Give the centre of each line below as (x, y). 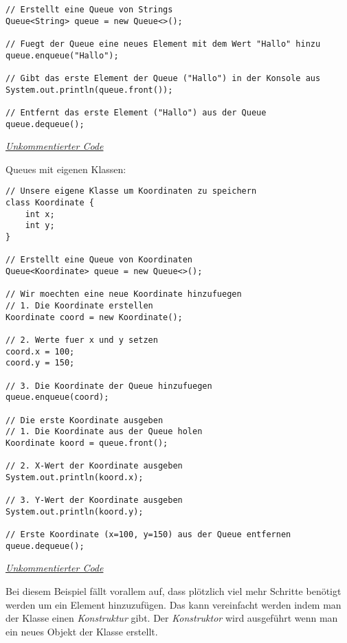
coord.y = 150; (40, 363)
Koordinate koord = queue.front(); (87, 443)
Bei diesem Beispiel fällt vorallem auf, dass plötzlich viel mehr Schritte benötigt (173, 591)
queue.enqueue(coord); (57, 397)
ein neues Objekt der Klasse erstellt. (82, 631)
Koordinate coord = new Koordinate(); (94, 317)
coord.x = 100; (40, 351)
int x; (40, 214)
